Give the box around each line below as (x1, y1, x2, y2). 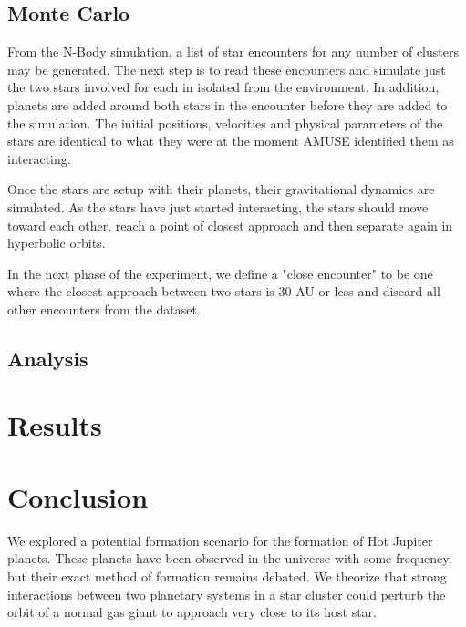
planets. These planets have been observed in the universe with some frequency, (7, 549, 452, 568)
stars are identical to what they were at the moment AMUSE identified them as (7, 131, 454, 150)
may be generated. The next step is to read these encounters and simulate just (7, 59, 446, 78)
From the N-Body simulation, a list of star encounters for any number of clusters (7, 42, 459, 61)
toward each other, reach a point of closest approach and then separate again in (7, 215, 453, 234)
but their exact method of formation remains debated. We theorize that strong (7, 566, 447, 585)
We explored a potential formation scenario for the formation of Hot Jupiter (7, 530, 433, 550)
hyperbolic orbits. (7, 233, 106, 252)
